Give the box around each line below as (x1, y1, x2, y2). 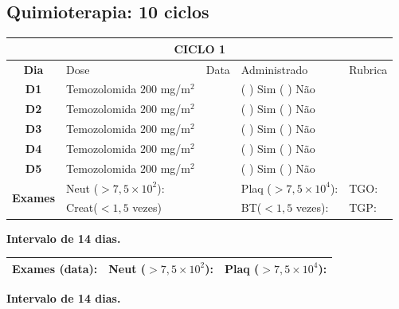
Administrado (241, 61, 308, 77)
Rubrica (349, 61, 388, 77)
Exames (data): (12, 260, 98, 276)
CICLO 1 (174, 40, 225, 57)
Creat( (66, 199, 98, 216)
